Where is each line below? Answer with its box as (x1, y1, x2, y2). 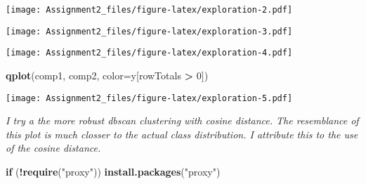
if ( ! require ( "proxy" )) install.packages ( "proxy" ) (6, 164, 221, 178)
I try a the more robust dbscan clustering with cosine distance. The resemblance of (6, 113, 359, 128)
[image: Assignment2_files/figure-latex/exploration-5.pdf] (6, 93, 293, 103)
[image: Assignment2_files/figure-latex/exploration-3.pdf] (6, 26, 293, 37)
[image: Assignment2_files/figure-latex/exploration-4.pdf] (6, 48, 293, 58)
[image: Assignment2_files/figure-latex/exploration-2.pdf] (6, 5, 293, 15)
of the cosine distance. (6, 140, 101, 155)
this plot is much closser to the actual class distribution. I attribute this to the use (6, 126, 358, 141)
